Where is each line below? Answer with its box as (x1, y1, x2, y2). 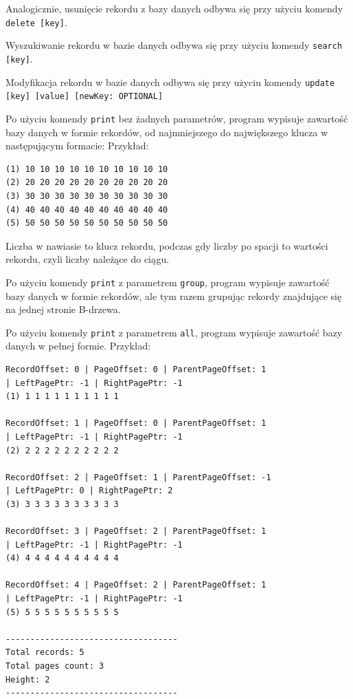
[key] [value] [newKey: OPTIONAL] (5, 92, 163, 102)
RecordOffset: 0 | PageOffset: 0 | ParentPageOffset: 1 (5, 364, 266, 374)
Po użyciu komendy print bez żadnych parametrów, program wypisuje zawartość (5, 111, 348, 125)
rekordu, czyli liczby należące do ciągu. (5, 252, 170, 266)
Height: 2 (5, 674, 50, 685)
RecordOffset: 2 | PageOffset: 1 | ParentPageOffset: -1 (5, 472, 271, 482)
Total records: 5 (5, 647, 84, 658)
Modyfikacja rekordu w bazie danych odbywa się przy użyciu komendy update (5, 74, 335, 89)
